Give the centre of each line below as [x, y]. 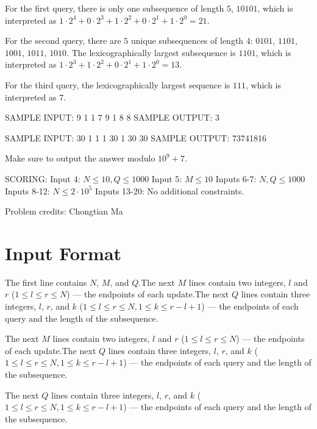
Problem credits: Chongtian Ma [64, 211]
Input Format [63, 253]
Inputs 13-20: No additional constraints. [170, 190]
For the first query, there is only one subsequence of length [115, 8]
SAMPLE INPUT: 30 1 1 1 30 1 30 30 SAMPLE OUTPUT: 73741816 [136, 137]
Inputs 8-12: [27, 190]
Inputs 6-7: [236, 178]
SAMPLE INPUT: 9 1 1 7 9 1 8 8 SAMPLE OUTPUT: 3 [112, 117]
